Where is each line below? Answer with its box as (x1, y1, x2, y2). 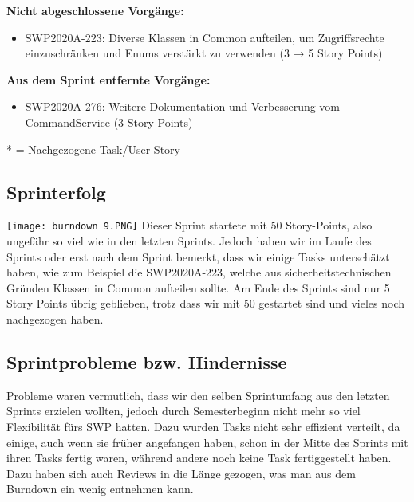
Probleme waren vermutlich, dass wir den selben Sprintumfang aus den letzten (6, 386, 390, 403)
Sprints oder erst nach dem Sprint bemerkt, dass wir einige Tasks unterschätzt (6, 248, 390, 265)
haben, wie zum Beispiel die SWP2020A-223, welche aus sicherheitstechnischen (6, 264, 392, 280)
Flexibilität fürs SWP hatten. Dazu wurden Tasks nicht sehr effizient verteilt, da (6, 418, 400, 434)
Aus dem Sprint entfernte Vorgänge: (6, 71, 211, 88)
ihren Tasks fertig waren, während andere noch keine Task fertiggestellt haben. (6, 449, 392, 466)
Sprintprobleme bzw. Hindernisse (6, 349, 287, 374)
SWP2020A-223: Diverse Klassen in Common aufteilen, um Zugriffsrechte (25, 29, 384, 45)
